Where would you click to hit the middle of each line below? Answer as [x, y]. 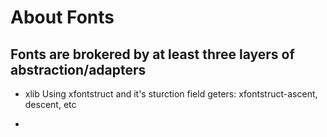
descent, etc [50, 104]
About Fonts [62, 17]
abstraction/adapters [78, 69]
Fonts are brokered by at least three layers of [152, 54]
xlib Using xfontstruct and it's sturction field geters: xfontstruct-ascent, [171, 94]
